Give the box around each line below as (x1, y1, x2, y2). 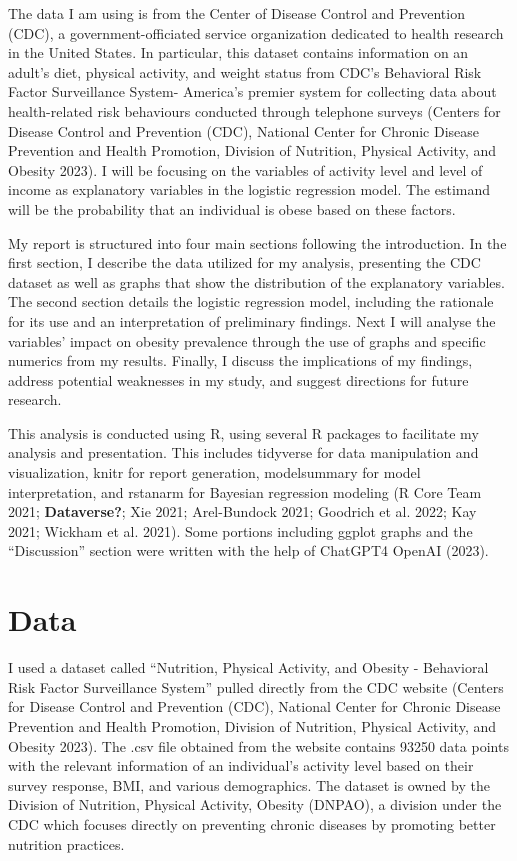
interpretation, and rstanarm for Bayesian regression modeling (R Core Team (8, 481, 482, 502)
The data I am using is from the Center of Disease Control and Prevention (8, 3, 465, 23)
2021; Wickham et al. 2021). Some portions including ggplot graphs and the (8, 520, 473, 541)
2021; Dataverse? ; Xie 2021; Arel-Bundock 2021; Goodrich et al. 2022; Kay (8, 501, 477, 522)
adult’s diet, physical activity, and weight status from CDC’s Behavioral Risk (8, 61, 482, 82)
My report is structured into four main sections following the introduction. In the (8, 232, 507, 253)
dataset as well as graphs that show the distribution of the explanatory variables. (8, 271, 505, 292)
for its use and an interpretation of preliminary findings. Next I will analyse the (8, 310, 496, 331)
